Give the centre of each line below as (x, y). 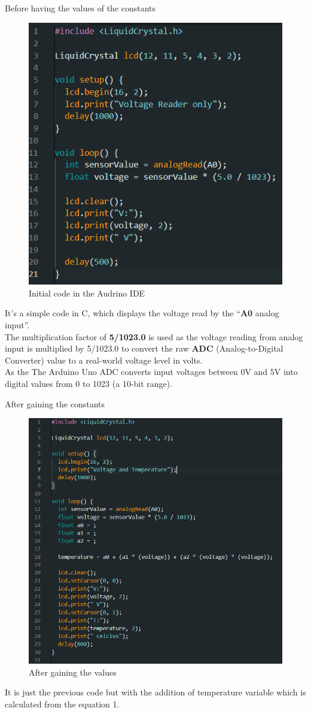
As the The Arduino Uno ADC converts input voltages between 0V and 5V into (151, 372)
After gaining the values (73, 672)
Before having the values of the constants (80, 8)
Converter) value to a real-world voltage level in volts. (104, 360)
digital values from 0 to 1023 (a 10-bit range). (89, 384)
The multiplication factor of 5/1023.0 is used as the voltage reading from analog (154, 336)
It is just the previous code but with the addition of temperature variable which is (155, 692)
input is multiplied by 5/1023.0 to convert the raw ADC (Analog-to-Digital (144, 348)
